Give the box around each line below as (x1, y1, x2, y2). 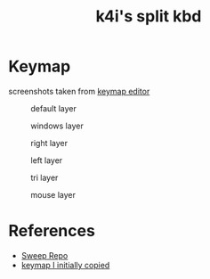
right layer (30, 137, 69, 148)
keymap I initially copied (20, 259, 110, 270)
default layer (30, 103, 77, 113)
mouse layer (30, 189, 77, 200)
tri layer (30, 172, 59, 183)
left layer (30, 154, 63, 166)
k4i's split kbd (95, 6, 202, 27)
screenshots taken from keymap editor (8, 86, 150, 96)
